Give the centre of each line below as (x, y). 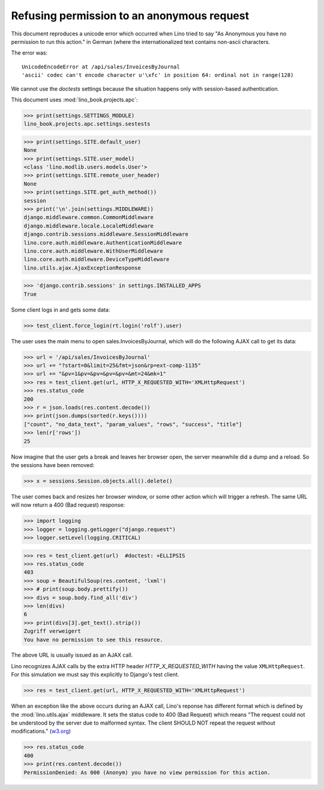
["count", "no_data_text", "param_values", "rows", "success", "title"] (133, 424)
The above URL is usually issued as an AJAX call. (72, 655)
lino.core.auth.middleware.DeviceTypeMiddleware (97, 259)
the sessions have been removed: (53, 465)
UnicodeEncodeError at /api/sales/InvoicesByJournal (101, 67)
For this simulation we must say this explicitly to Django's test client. (95, 675)
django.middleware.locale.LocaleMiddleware (89, 226)
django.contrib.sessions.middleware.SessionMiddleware (106, 234)
